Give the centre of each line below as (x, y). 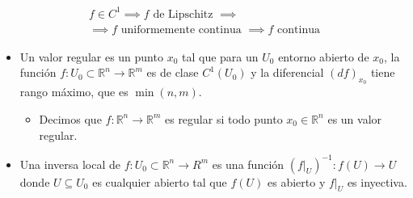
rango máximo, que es (74, 92)
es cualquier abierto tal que (160, 181)
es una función (248, 164)
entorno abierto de (324, 56)
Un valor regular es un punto (91, 56)
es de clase (173, 72)
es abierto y (297, 181)
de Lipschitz (183, 14)
